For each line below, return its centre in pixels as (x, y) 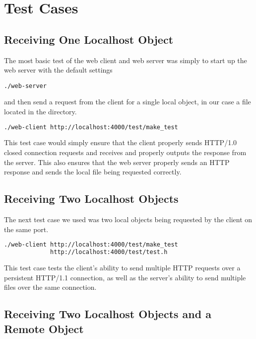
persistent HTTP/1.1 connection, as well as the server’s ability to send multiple (125, 277)
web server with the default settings (58, 70)
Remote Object (44, 328)
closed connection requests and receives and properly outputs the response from (125, 152)
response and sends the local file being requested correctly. (93, 172)
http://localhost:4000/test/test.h (109, 252)
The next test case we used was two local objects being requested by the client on (128, 219)
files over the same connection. (50, 287)
